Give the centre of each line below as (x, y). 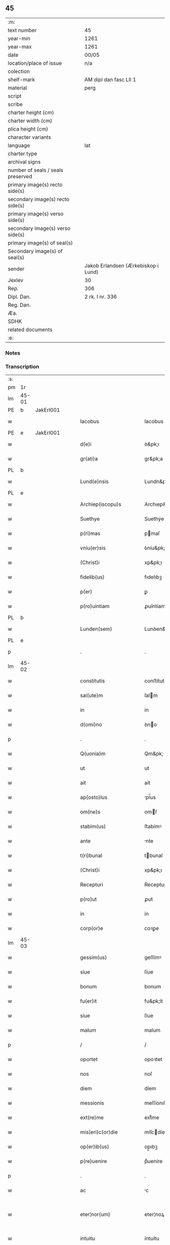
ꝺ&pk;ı (152, 444)
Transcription (22, 367)
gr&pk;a (154, 459)
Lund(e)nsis (94, 481)
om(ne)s (90, 812)
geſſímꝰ (153, 957)
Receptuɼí (156, 885)
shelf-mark (22, 79)
